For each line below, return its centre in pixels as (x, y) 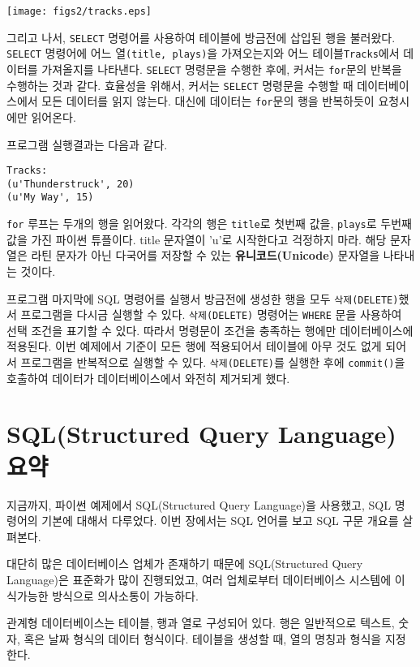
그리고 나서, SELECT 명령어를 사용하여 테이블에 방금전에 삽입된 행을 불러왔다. (201, 37)
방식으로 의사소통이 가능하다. (125, 595)
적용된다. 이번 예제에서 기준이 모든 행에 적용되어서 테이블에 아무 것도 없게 (194, 346)
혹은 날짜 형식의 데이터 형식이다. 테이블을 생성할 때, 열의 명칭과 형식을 (203, 638)
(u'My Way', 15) (50, 198)
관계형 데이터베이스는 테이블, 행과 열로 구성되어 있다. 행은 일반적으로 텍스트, (201, 623)
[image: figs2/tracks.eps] (79, 11)
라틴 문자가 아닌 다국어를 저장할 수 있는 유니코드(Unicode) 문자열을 (206, 255)
